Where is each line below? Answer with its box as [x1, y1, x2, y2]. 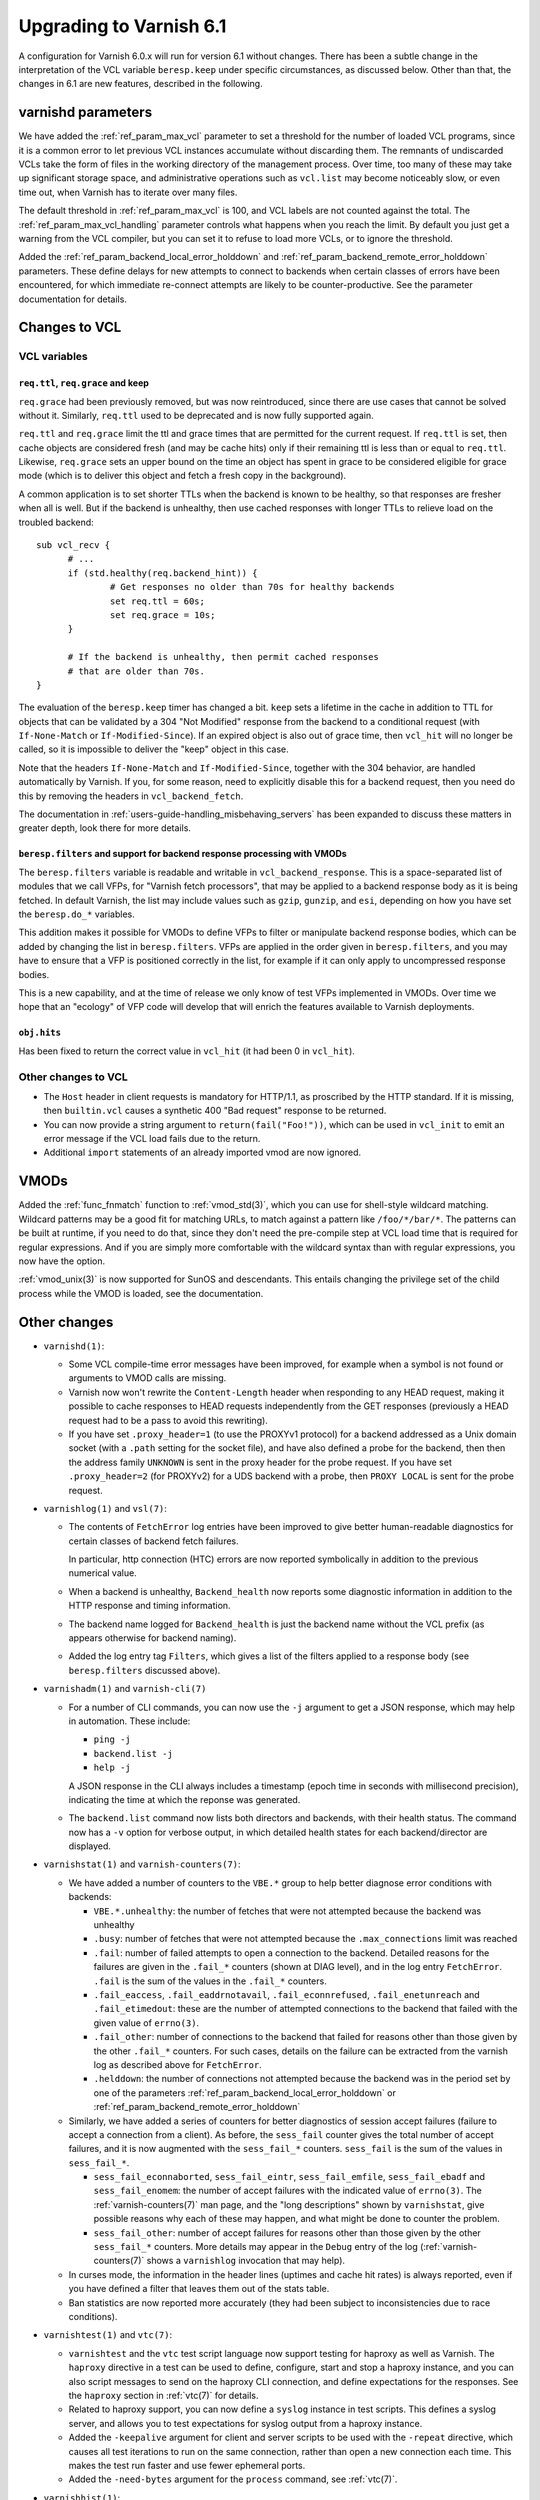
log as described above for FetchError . [93, 2058, 262, 2070]
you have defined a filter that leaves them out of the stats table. [68, 2283, 330, 2295]
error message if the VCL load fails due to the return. [43, 1133, 261, 1145]
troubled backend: [18, 516, 94, 528]
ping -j [93, 1734, 132, 1745]
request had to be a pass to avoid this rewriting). [68, 1414, 269, 1426]
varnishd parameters [18, 104, 153, 121]
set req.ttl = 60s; [110, 595, 205, 607]
